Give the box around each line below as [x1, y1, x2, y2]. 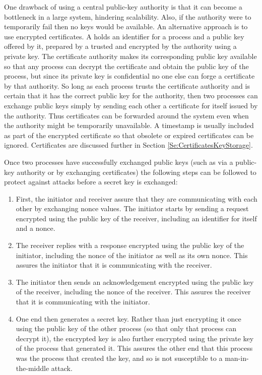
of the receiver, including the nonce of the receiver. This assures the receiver [16, 286, 251, 297]
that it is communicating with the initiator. [16, 296, 150, 307]
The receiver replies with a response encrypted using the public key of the [16, 240, 244, 251]
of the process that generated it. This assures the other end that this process [16, 343, 253, 353]
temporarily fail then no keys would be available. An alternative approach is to [4, 21, 248, 32]
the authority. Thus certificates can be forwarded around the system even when [4, 110, 249, 120]
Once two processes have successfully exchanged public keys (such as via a [4, 156, 233, 167]
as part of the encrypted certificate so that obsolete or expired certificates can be [4, 130, 254, 140]
